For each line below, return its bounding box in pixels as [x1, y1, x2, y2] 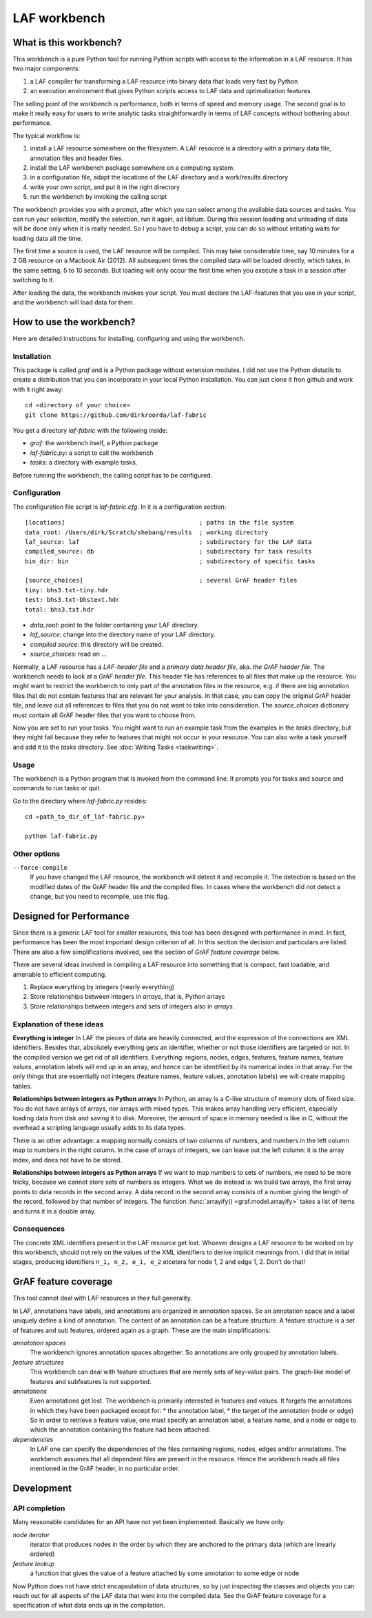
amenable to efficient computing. [12, 970, 107, 978]
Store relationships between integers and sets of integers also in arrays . [30, 1002, 235, 1011]
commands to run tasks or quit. [12, 784, 101, 792]
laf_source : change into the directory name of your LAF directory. [30, 630, 216, 639]
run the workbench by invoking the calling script [30, 193, 167, 201]
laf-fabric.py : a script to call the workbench [30, 449, 154, 457]
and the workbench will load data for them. [12, 298, 135, 306]
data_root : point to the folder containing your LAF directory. [30, 621, 199, 630]
